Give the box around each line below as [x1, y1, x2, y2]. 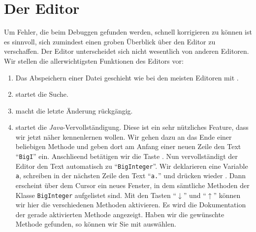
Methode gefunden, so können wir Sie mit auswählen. [15, 219, 176, 229]
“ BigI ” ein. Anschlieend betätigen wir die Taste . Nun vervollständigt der [15, 151, 238, 161]
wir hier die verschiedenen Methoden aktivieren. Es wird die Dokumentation [15, 199, 246, 210]
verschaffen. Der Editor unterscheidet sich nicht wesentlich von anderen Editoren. [4, 46, 249, 56]
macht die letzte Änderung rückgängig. [15, 105, 133, 116]
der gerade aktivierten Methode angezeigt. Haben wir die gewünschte [15, 209, 224, 219]
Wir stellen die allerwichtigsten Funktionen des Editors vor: [4, 55, 184, 66]
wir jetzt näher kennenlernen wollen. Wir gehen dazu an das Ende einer [15, 131, 232, 142]
